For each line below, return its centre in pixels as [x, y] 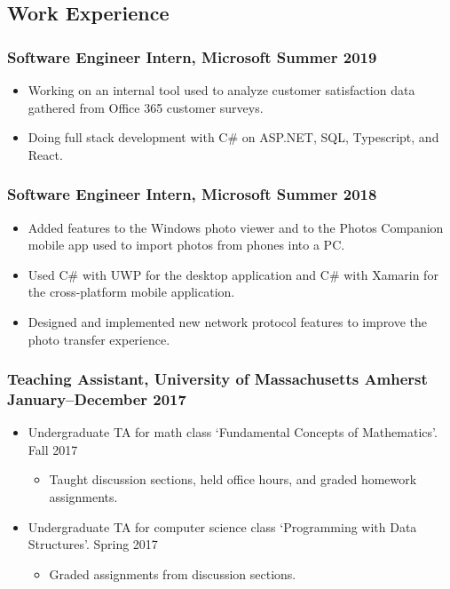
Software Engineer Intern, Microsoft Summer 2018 [192, 194]
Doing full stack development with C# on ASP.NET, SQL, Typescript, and [233, 137]
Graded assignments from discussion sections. [173, 573]
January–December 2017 [97, 399]
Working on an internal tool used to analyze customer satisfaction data [221, 90]
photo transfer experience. [99, 339]
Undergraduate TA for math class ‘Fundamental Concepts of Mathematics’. [233, 432]
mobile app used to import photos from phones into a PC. [186, 245]
